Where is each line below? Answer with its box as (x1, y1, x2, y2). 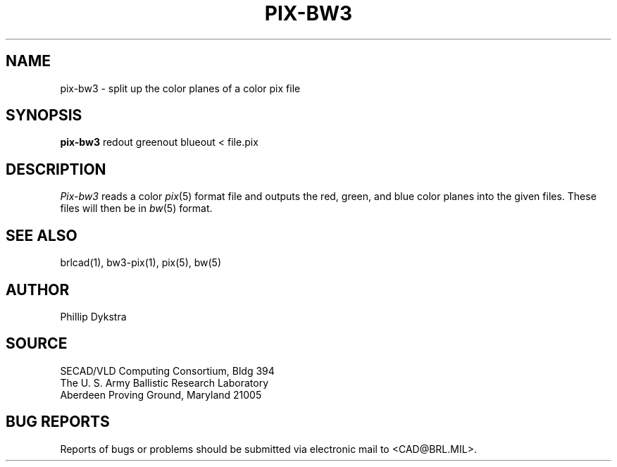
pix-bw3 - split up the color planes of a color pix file (60, 82, 301, 94)
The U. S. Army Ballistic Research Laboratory (60, 376, 269, 389)
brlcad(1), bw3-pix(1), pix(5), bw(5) (60, 256, 222, 269)
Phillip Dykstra (60, 310, 127, 323)
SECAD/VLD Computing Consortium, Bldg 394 (60, 364, 275, 377)
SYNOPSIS (6, 106, 82, 125)
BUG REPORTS (6, 413, 110, 431)
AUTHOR (6, 280, 70, 299)
